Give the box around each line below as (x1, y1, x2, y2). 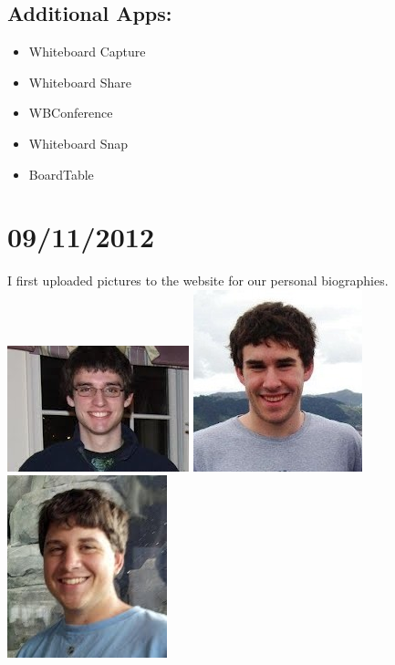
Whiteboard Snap (28, 133, 128, 152)
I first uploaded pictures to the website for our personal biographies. (7, 271, 389, 290)
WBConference (28, 103, 113, 122)
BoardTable (28, 164, 94, 183)
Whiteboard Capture (28, 42, 146, 61)
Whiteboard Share (28, 72, 131, 91)
